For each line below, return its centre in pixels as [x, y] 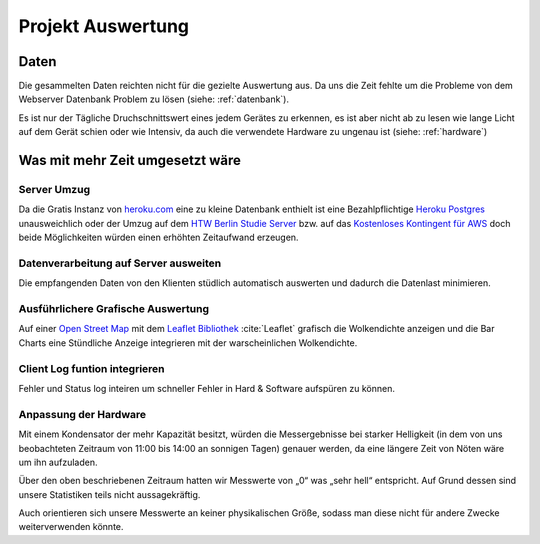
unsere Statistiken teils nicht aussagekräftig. [109, 494]
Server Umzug [54, 190]
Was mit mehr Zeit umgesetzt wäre [130, 160]
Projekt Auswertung [104, 26]
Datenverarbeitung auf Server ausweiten [120, 263]
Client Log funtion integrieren [91, 368]
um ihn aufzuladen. [58, 462]
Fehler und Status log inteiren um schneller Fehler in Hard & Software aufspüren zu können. [206, 388]
